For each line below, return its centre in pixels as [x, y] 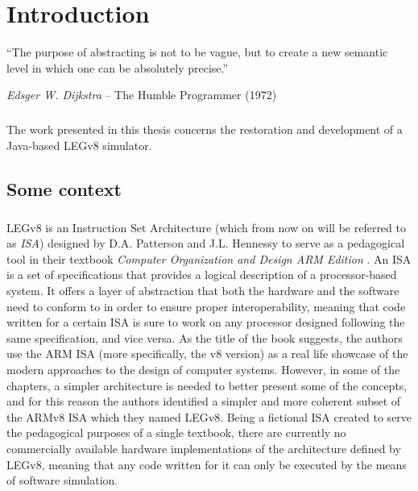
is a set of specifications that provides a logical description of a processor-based [202, 275]
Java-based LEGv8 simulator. [79, 145]
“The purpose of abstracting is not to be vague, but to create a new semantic [197, 52]
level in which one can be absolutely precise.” [118, 67]
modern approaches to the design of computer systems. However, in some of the [203, 369]
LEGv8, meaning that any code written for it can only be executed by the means [207, 464]
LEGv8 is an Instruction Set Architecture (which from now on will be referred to [206, 227]
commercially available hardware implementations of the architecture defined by [204, 448]
